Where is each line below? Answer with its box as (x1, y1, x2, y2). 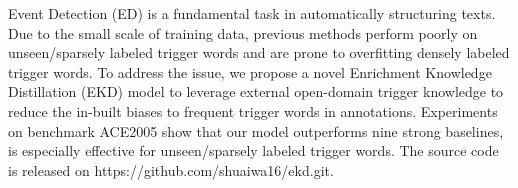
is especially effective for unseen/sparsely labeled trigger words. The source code (8, 140, 499, 161)
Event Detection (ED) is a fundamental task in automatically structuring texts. (8, 3, 496, 23)
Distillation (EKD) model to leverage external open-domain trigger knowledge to (8, 81, 504, 102)
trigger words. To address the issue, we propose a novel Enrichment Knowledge (8, 61, 492, 82)
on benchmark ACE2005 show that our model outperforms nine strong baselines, (8, 120, 504, 141)
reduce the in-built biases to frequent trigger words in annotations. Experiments (8, 100, 498, 121)
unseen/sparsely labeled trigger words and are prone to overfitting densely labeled (8, 42, 510, 63)
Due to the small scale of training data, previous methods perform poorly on (8, 22, 478, 43)
